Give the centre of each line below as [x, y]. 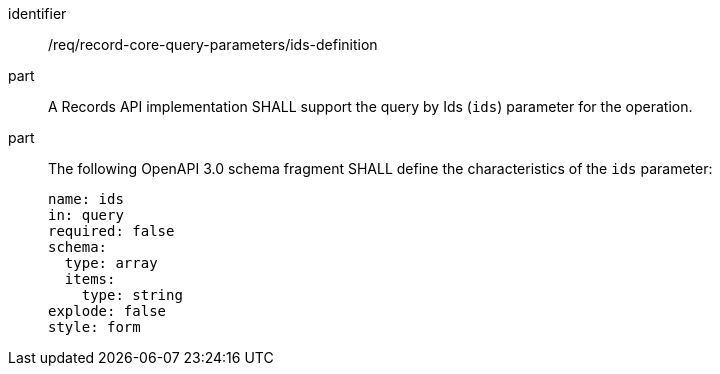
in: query [86, 215]
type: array [111, 263]
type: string [132, 295]
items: [90, 279]
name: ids [86, 199]
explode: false [107, 311]
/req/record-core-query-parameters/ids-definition [213, 44]
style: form [94, 327]
